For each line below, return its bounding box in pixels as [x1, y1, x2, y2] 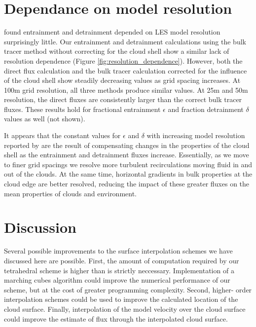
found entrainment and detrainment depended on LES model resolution [4, 27, 220, 37]
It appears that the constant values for [4, 130, 121, 141]
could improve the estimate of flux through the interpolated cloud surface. [4, 313, 228, 324]
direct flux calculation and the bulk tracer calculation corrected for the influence [4, 65, 247, 75]
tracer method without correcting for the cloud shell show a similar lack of [4, 46, 229, 56]
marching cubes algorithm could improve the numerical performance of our [4, 275, 230, 285]
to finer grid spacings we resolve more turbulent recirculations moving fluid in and [4, 159, 253, 169]
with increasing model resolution [146, 130, 245, 141]
